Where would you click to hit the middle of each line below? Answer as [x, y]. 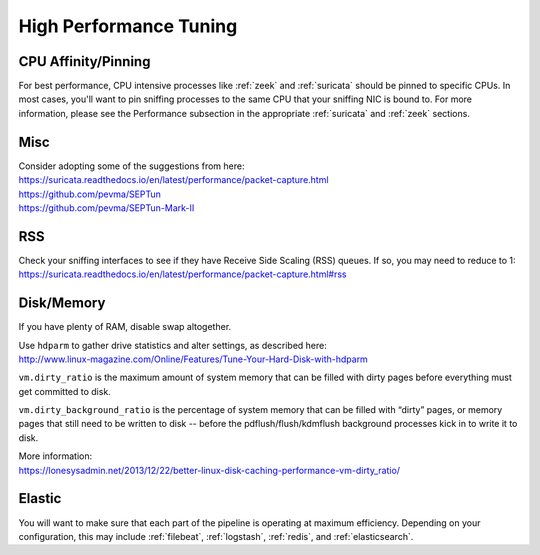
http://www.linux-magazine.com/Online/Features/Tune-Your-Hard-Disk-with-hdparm [193, 359]
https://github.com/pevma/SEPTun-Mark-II [106, 207]
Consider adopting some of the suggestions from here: [131, 166]
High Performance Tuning [128, 26]
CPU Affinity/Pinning [84, 61]
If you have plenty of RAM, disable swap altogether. [125, 327]
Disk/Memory [62, 303]
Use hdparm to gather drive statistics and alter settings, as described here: [172, 345]
